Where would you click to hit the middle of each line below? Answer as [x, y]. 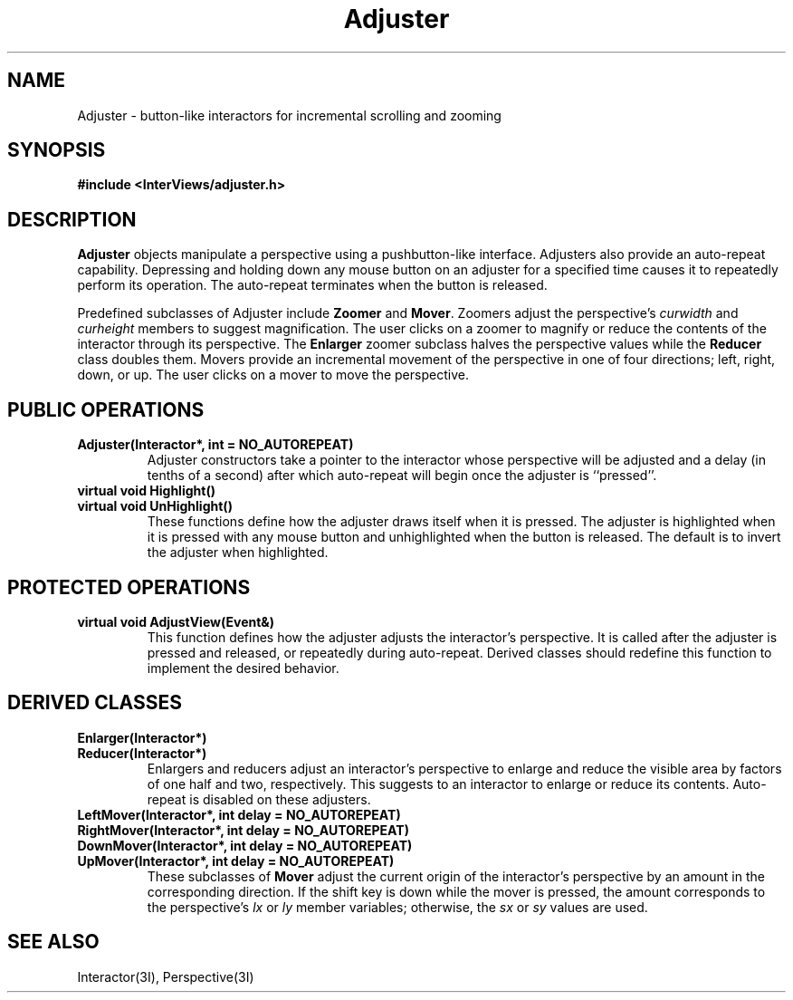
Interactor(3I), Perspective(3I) [166, 976]
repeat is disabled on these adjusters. [259, 799]
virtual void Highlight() [146, 491]
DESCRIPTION [72, 219]
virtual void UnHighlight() [155, 506]
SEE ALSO [53, 942]
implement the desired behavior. [243, 668]
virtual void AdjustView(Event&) [176, 621]
